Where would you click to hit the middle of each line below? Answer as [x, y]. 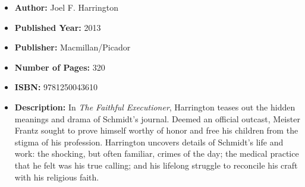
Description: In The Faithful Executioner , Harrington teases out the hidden [155, 107]
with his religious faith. [57, 177]
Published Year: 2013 [58, 27]
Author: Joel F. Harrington [66, 7]
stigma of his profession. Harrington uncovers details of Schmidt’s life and [149, 142]
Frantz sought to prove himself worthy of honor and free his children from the [156, 130]
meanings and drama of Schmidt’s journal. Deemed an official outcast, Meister [157, 118]
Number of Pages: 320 [60, 67]
